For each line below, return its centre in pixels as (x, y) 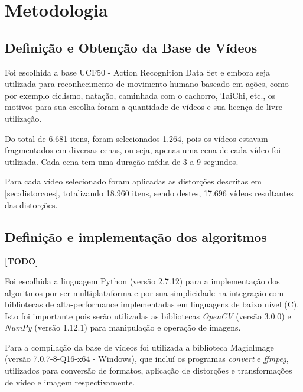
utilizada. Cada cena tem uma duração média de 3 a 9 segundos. (122, 161)
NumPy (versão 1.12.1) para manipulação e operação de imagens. (123, 327)
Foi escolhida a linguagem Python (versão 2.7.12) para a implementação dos (142, 281)
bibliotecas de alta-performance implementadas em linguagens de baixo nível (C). (152, 304)
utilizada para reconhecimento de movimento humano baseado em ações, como (147, 84)
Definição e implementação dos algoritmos (136, 236)
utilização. (23, 118)
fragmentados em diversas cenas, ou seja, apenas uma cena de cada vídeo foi (143, 150)
